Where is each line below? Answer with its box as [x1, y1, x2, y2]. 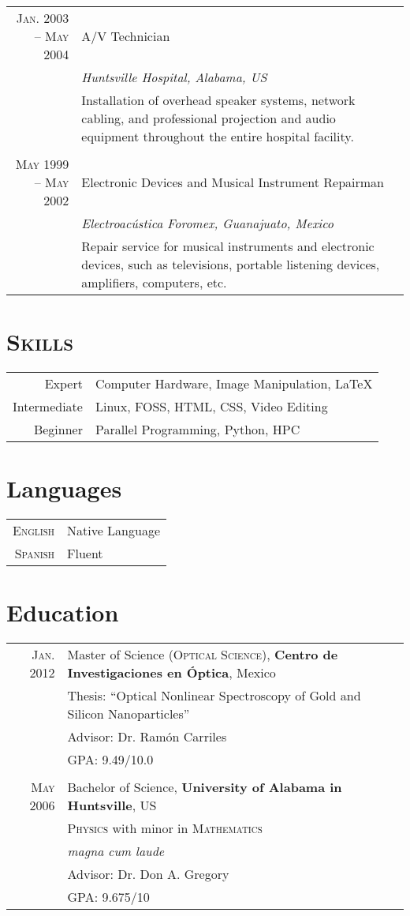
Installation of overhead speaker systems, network [81, 91, 356, 109]
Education [6, 596, 119, 629]
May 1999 [15, 155, 69, 173]
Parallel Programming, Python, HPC [95, 420, 300, 439]
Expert [44, 374, 83, 393]
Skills [6, 325, 74, 358]
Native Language [67, 521, 161, 540]
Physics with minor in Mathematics [67, 819, 263, 838]
